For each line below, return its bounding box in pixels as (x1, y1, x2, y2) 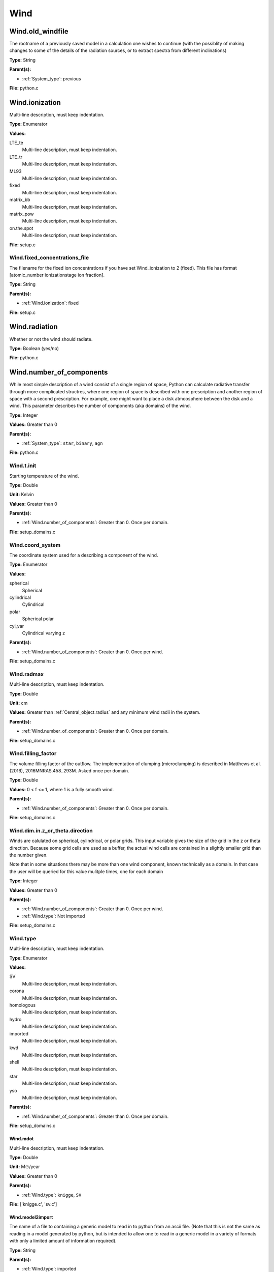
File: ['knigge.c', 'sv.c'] (9, 1201, 57, 1207)
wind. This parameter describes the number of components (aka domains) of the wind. (9, 402, 191, 409)
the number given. (9, 852, 48, 858)
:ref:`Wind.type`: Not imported (22, 913, 85, 919)
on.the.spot (9, 225, 33, 231)
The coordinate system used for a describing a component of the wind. (9, 552, 158, 558)
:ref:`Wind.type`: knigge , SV (22, 1192, 82, 1198)
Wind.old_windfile (9, 27, 68, 36)
